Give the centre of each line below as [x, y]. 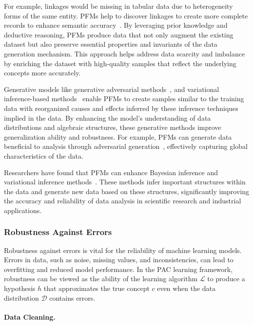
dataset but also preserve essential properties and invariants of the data [111, 44]
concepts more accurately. [42, 73]
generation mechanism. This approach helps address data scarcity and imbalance [125, 53]
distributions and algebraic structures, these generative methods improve [113, 127]
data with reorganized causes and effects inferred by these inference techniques [121, 108]
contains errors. [72, 298]
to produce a [226, 279]
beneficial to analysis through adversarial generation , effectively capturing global [126, 146]
